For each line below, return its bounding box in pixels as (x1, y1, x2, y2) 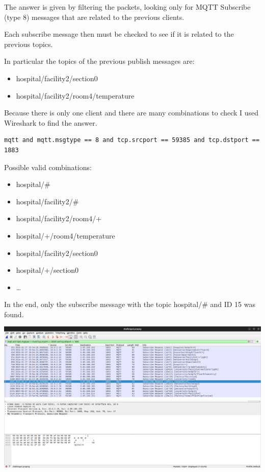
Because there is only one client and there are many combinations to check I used (4, 107, 259, 118)
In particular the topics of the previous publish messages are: (4, 56, 195, 66)
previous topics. (4, 38, 53, 49)
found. (4, 309, 24, 319)
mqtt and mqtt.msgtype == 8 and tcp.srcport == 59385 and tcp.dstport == (4, 136, 260, 144)
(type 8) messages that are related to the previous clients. (4, 11, 184, 22)
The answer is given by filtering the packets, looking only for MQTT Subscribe (4, 2, 251, 12)
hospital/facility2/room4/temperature (16, 90, 135, 101)
